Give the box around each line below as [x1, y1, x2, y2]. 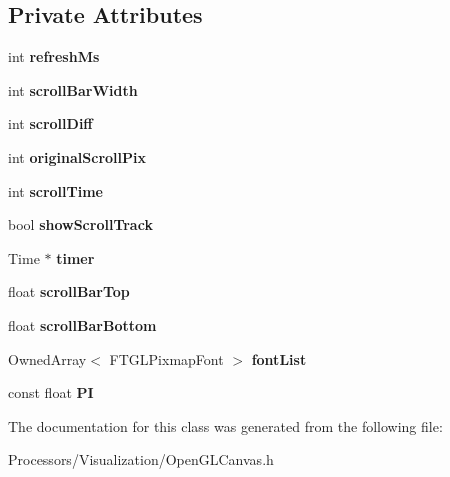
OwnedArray [8, 348, 87, 369]
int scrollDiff [8, 113, 93, 134]
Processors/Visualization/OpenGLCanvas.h [8, 449, 274, 470]
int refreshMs [8, 46, 100, 67]
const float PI [8, 382, 94, 403]
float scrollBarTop [8, 281, 130, 302]
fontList [251, 348, 307, 369]
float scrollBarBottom [8, 314, 157, 335]
